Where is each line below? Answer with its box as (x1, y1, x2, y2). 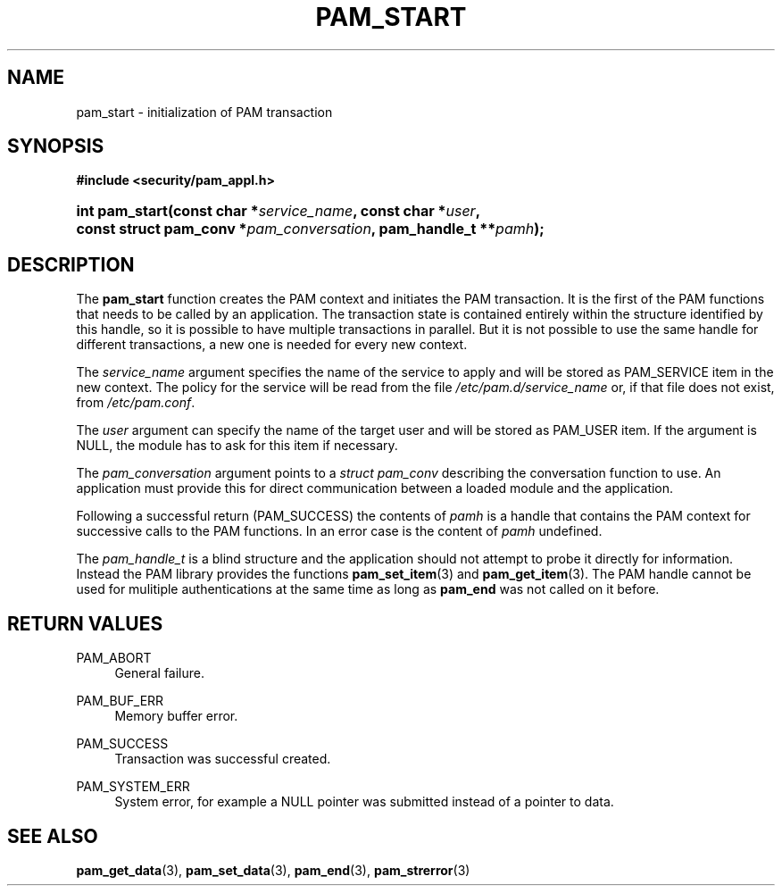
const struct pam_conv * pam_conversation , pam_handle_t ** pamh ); (76, 220, 545, 238)
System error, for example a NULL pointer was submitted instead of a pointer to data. (114, 794, 614, 810)
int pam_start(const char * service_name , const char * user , (76, 202, 480, 221)
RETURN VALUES (7, 612, 163, 635)
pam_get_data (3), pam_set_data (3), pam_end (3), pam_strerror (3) (76, 862, 470, 878)
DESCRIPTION (7, 253, 135, 276)
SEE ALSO (7, 824, 98, 847)
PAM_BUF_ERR (76, 693, 164, 709)
